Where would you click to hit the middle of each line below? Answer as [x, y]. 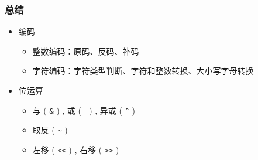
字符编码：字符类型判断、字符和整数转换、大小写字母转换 [143, 71]
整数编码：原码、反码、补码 [86, 51]
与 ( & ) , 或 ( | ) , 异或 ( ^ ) [84, 110]
